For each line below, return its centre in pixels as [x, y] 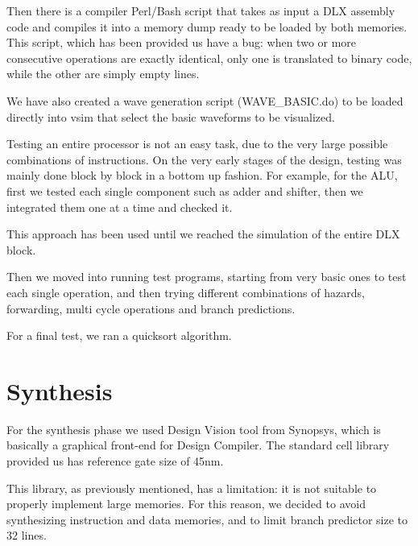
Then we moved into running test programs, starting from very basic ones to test [207, 277]
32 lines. [27, 535]
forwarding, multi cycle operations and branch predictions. [151, 308]
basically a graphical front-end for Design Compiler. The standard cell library [198, 445]
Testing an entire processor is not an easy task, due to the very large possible [197, 144]
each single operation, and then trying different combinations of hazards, [186, 292]
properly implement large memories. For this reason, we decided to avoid [186, 504]
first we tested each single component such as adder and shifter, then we [185, 190]
